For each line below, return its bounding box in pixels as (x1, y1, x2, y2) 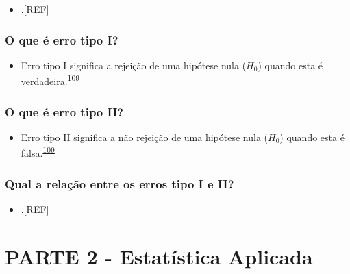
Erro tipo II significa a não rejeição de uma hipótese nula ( (21, 129, 268, 144)
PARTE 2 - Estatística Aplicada (5, 242, 313, 270)
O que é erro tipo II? (5, 103, 124, 120)
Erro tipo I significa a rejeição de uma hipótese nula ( (21, 58, 247, 72)
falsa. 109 (21, 144, 55, 160)
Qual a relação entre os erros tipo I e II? (5, 175, 234, 192)
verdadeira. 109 (21, 72, 80, 88)
